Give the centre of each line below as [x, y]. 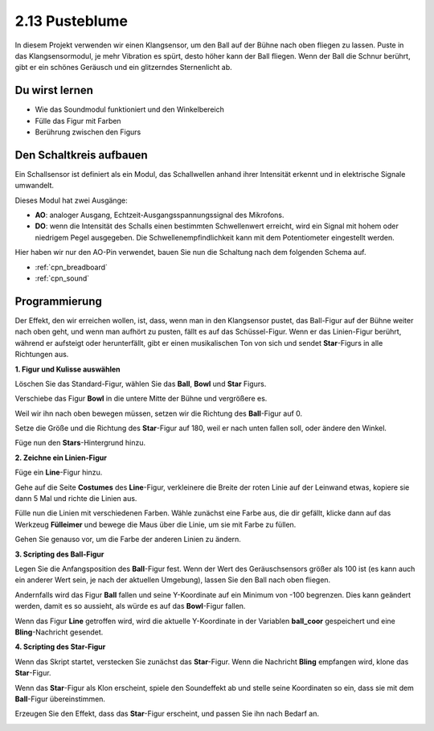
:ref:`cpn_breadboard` [72, 267]
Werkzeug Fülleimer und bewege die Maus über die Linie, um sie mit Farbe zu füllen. [156, 524]
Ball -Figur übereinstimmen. [60, 699]
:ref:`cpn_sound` [62, 278]
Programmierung [58, 301]
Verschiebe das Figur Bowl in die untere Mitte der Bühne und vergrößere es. [141, 399]
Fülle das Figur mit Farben [78, 121]
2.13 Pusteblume [72, 21]
